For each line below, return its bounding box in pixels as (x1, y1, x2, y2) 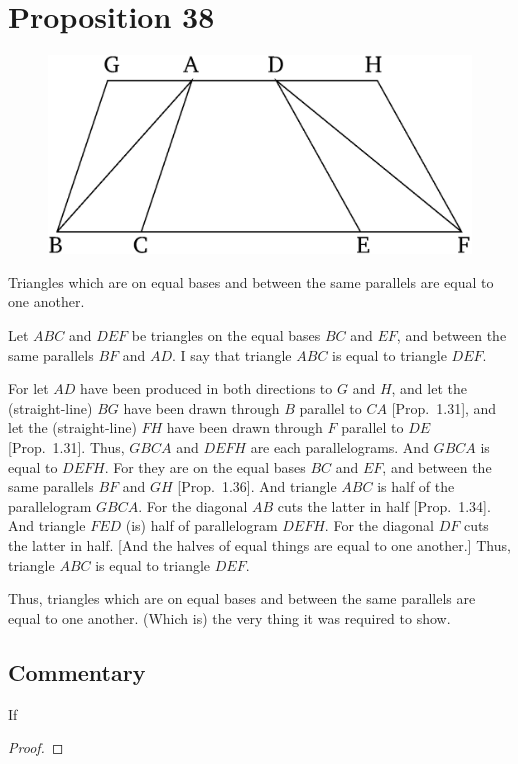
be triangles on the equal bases (131, 325, 321, 346)
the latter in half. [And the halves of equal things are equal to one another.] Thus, (8, 535, 511, 555)
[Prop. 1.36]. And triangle (177, 476, 337, 497)
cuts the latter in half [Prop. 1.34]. (277, 495, 491, 516)
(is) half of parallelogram (125, 515, 278, 536)
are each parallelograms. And (250, 437, 429, 458)
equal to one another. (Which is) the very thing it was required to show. (8, 607, 451, 628)
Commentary (8, 656, 146, 687)
